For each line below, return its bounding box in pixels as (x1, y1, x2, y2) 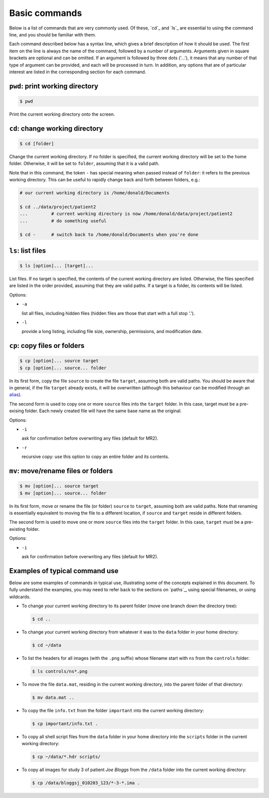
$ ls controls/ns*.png (32, 668, 88, 674)
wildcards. (9, 594, 31, 600)
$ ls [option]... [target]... (19, 263, 94, 269)
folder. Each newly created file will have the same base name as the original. (25, 408, 182, 414)
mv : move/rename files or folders (9, 467, 113, 475)
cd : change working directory (9, 124, 103, 133)
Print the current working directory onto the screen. (9, 111, 115, 117)
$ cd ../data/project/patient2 (19, 204, 97, 209)
